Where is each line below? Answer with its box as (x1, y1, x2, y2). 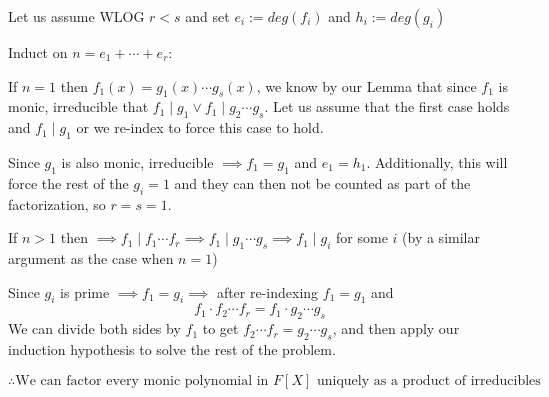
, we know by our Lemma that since (256, 75, 477, 96)
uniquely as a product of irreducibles (316, 373, 541, 388)
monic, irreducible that (8, 96, 149, 117)
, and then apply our (332, 318, 460, 339)
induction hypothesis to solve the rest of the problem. (8, 338, 336, 359)
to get (202, 318, 239, 339)
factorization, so (8, 193, 106, 214)
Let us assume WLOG (8, 6, 145, 26)
